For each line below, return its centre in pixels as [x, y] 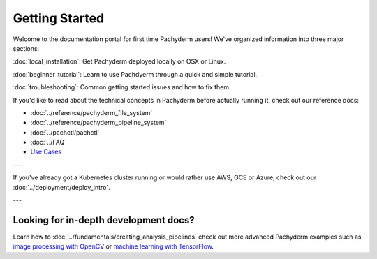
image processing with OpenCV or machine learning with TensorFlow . [113, 246]
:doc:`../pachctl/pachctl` [65, 132]
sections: [26, 48]
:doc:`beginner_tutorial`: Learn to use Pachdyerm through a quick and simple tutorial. [135, 74]
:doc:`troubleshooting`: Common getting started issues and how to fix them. [122, 87]
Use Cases [46, 152]
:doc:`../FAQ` [49, 142]
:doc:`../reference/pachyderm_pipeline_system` [98, 123]
